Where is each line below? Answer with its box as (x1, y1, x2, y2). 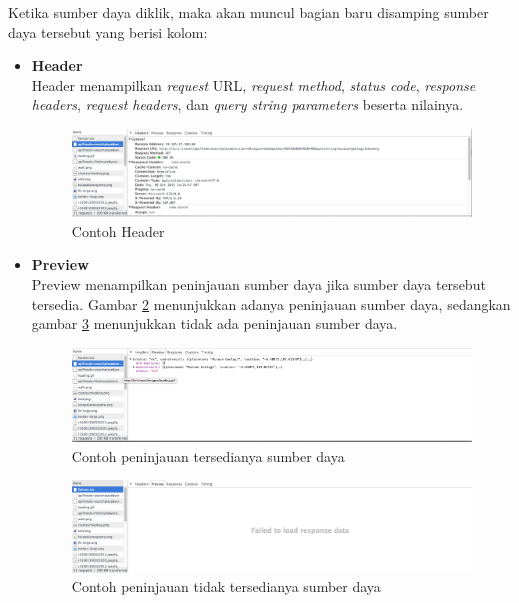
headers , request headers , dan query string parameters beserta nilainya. (31, 94, 464, 115)
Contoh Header (71, 220, 165, 241)
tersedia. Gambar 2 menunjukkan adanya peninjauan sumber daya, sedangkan (31, 293, 511, 314)
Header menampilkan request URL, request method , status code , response (31, 74, 476, 95)
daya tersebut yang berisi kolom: (8, 21, 208, 42)
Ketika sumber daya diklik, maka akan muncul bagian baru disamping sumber (8, 2, 489, 22)
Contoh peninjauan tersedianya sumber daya (71, 445, 345, 466)
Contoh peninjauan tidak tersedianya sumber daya (71, 576, 381, 597)
